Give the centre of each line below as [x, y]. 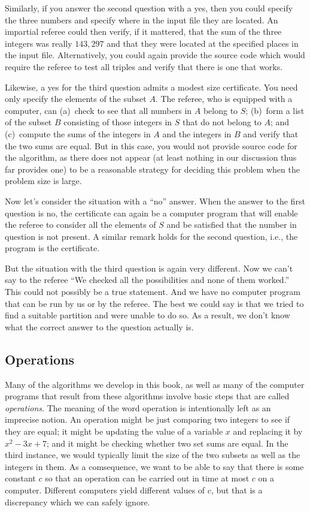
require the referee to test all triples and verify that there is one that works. [144, 66]
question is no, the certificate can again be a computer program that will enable [151, 213]
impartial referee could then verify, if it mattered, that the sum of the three [143, 31]
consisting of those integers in [118, 122]
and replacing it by [268, 431]
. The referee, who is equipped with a [224, 99]
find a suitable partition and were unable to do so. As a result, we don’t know [148, 315]
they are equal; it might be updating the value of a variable [114, 431]
